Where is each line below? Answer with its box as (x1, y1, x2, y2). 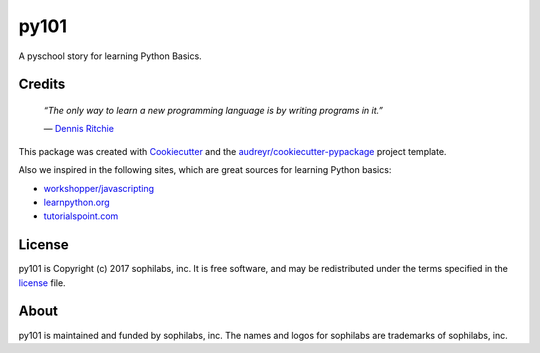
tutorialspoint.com (43, 210, 119, 222)
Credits (18, 76, 66, 93)
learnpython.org (43, 196, 110, 208)
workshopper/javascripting (43, 182, 155, 194)
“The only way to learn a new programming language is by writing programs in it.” (43, 104, 384, 116)
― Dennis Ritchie (43, 123, 115, 135)
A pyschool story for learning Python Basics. (18, 50, 202, 62)
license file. (18, 276, 66, 289)
